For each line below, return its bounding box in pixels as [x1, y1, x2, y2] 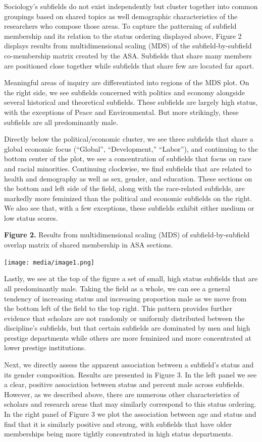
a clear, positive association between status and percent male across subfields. [4, 379, 244, 390]
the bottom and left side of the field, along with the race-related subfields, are [4, 183, 245, 194]
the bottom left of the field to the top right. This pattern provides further [4, 303, 232, 313]
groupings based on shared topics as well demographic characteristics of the [4, 11, 238, 21]
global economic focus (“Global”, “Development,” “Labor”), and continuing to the [4, 143, 258, 154]
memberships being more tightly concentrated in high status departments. [4, 428, 233, 439]
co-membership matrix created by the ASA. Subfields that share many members [4, 50, 252, 60]
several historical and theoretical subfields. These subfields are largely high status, [4, 97, 258, 107]
